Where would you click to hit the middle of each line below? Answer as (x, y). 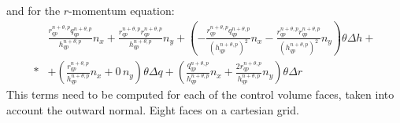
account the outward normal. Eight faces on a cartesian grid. (153, 110)
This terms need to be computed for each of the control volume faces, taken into (200, 94)
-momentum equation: (122, 10)
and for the (33, 10)
